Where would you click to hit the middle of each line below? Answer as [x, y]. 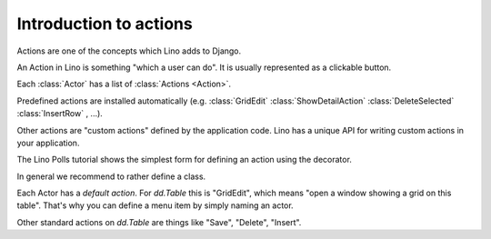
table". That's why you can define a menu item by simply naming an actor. [155, 205]
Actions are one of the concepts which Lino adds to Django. [129, 51]
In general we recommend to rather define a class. [111, 176]
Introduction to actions [105, 24]
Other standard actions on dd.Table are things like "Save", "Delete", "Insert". [159, 222]
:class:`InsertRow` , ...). [60, 114]
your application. [48, 143]
